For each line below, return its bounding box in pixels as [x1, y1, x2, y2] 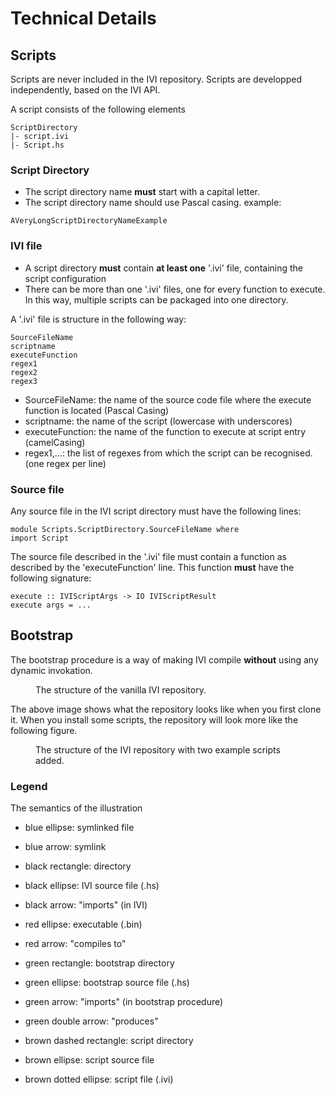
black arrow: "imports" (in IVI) [24, 899, 148, 911]
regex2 [10, 367, 38, 377]
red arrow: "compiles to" [24, 938, 127, 949]
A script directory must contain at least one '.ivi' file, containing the [24, 262, 304, 274]
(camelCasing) [24, 436, 86, 448]
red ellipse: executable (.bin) [24, 918, 143, 930]
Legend [10, 779, 48, 793]
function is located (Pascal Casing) [24, 404, 170, 416]
